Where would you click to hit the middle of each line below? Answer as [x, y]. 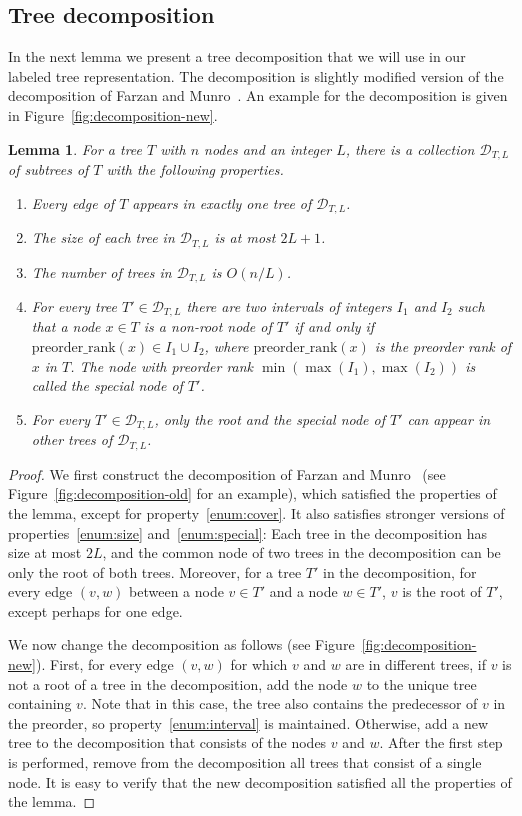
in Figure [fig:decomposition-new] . [113, 114]
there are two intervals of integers [289, 305]
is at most [245, 237]
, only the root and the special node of [270, 418]
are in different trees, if [415, 664]
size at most [45, 552]
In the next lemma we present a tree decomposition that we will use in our [237, 56]
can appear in [449, 418]
